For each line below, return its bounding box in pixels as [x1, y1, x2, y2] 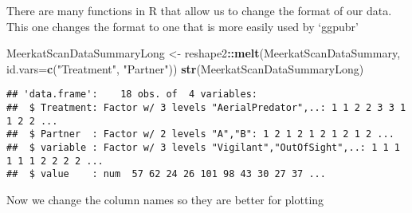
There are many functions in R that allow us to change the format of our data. [6, 2, 392, 18]
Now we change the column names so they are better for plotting [6, 191, 324, 207]
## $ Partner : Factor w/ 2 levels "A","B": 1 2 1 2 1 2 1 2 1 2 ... [6, 128, 394, 140]
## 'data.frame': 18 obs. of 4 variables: [6, 89, 257, 101]
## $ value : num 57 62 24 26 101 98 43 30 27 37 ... [6, 168, 326, 180]
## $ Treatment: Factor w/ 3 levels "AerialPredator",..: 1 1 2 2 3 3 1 [6, 102, 406, 114]
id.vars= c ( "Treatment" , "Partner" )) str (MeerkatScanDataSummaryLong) [6, 60, 364, 77]
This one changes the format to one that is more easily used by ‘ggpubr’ [6, 18, 359, 34]
